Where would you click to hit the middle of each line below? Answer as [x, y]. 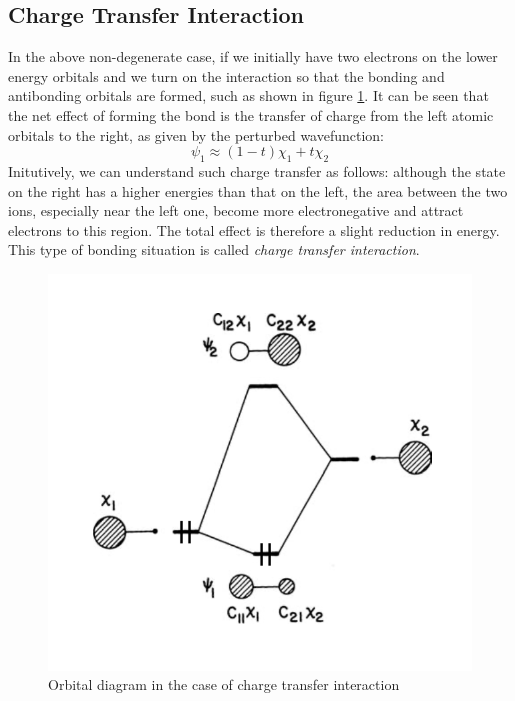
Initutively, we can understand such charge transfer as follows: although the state [257, 170]
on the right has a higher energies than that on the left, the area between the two [258, 190]
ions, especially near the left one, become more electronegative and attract [236, 210]
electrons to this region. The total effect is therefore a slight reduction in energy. [254, 229]
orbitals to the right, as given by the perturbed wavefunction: [196, 134]
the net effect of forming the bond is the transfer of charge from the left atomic [251, 114]
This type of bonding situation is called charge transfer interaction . [214, 249]
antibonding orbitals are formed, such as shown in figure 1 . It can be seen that [248, 95]
